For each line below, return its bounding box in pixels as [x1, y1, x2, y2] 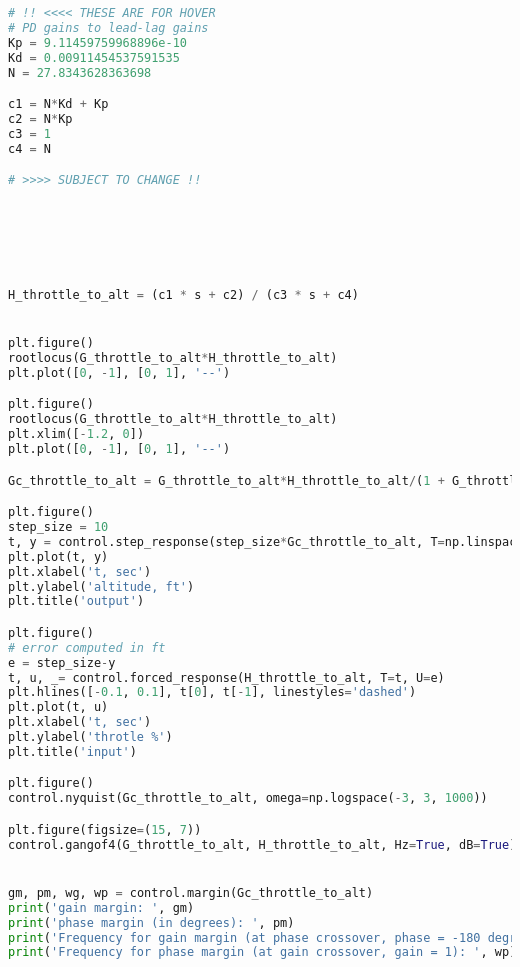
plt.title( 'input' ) [8, 744, 137, 759]
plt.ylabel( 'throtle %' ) [8, 730, 173, 745]
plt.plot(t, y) [8, 549, 109, 564]
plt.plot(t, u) [8, 700, 109, 715]
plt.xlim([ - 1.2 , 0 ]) [8, 427, 145, 442]
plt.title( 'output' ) [8, 594, 145, 609]
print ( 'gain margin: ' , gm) [8, 900, 195, 915]
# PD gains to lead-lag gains [8, 20, 209, 35]
